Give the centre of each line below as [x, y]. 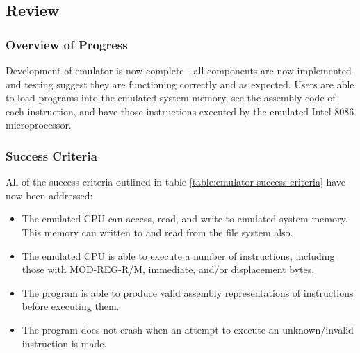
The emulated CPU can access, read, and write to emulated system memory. [185, 219]
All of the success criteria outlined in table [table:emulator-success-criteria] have [176, 182]
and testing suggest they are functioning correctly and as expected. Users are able [180, 84]
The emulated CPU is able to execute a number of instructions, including [178, 255]
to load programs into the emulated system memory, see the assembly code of [171, 98]
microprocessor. [39, 125]
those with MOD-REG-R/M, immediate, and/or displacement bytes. [168, 269]
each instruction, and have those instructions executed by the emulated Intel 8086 [180, 111]
